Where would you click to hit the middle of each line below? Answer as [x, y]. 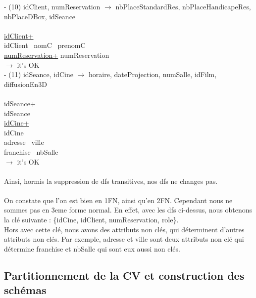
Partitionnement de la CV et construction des [124, 275]
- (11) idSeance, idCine [39, 74]
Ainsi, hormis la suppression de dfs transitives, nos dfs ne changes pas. [111, 181]
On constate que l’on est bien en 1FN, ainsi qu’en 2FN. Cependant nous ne [118, 200]
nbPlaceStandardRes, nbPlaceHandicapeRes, [183, 6]
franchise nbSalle [31, 151]
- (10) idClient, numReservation [52, 6]
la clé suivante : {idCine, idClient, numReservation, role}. [91, 220]
